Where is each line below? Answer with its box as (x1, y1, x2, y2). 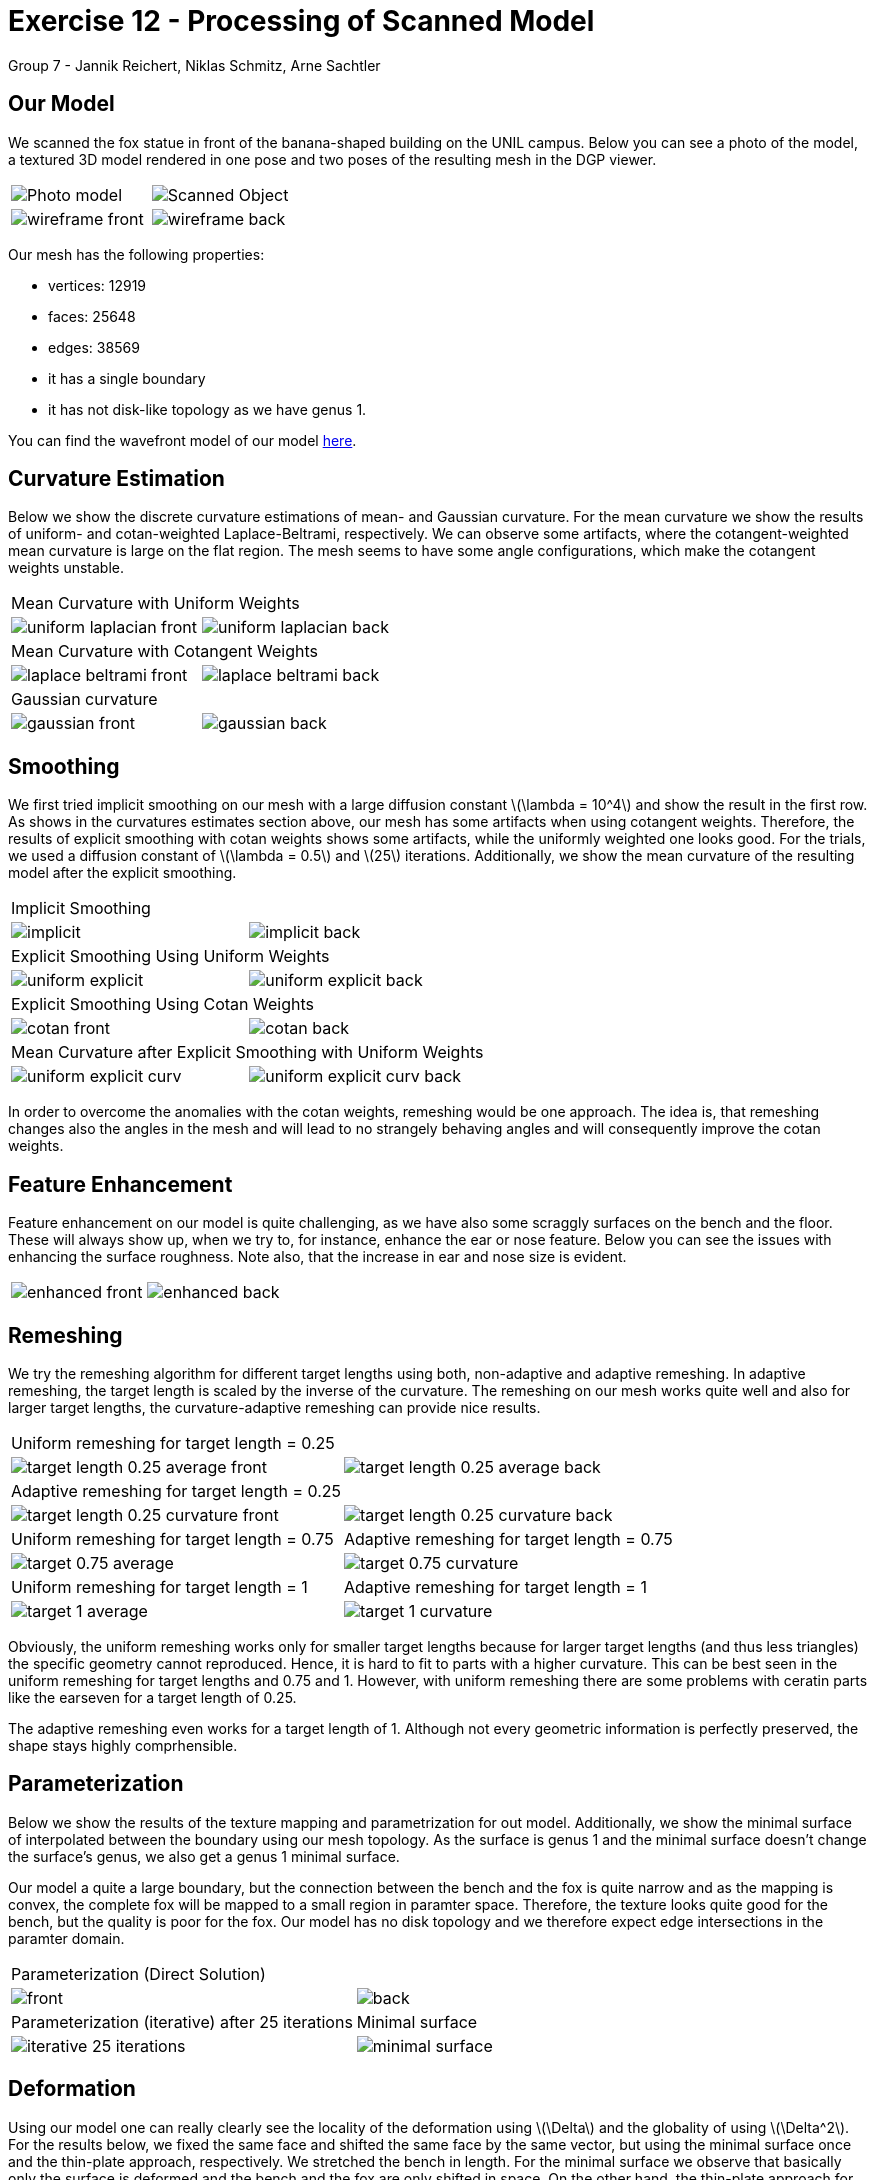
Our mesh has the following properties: (8, 245, 265, 263)
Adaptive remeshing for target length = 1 (343, 1576, 647, 1597)
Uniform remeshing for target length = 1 (11, 1576, 308, 1597)
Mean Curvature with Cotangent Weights (11, 641, 318, 662)
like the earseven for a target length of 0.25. (8, 1688, 297, 1706)
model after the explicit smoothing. (8, 864, 237, 882)
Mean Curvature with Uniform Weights (11, 593, 300, 614)
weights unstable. (8, 559, 124, 577)
